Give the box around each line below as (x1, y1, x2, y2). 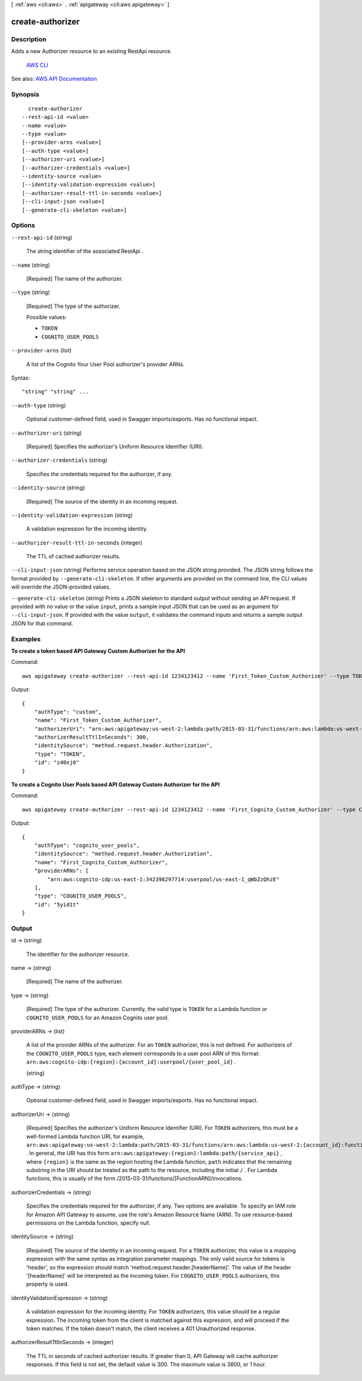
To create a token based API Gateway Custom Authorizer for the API (11, 647, 185, 654)
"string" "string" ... (22, 388, 89, 395)
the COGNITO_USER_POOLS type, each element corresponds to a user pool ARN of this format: (26, 1050, 260, 1057)
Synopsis (11, 90, 39, 98)
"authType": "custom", (34, 708, 102, 715)
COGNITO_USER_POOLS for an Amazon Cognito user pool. (26, 1014, 169, 1021)
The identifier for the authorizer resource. (26, 951, 130, 958)
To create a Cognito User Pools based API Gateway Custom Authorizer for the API (11, 781, 220, 788)
